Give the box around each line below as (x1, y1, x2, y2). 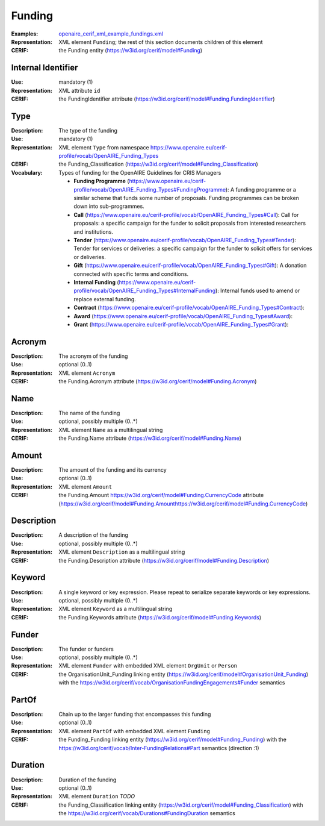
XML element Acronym (58, 369, 116, 377)
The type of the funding (58, 127, 117, 134)
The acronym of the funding (58, 352, 128, 360)
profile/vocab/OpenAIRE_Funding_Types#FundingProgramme (73, 186, 226, 193)
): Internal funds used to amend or (215, 287, 300, 295)
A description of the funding (58, 531, 129, 539)
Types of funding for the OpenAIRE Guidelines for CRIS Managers (58, 169, 221, 176)
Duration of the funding (58, 776, 117, 783)
